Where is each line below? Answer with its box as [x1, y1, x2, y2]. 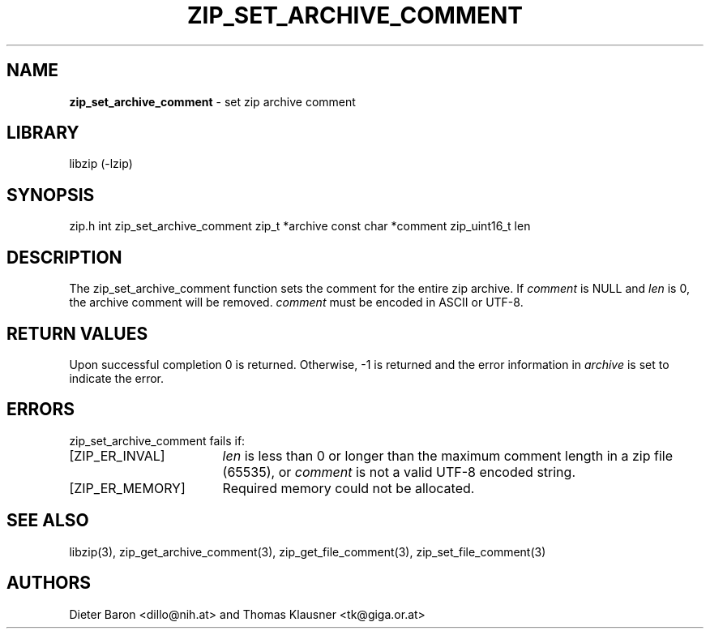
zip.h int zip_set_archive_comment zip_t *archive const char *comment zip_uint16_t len [69, 219, 531, 234]
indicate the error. [69, 371, 165, 385]
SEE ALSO [6, 510, 89, 531]
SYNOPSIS [6, 184, 95, 205]
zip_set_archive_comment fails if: [69, 433, 246, 448]
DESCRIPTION [6, 247, 122, 268]
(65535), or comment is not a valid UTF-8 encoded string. [222, 463, 575, 480]
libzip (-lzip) [69, 157, 133, 171]
